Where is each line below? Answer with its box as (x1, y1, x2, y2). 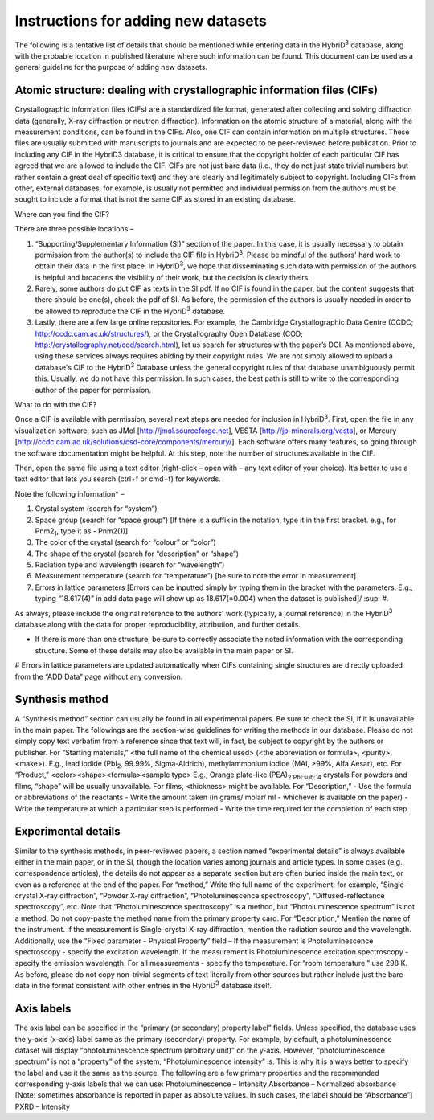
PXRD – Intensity (14, 1102, 70, 1111)
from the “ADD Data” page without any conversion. (14, 672, 183, 681)
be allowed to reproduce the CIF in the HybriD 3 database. (35, 305, 226, 316)
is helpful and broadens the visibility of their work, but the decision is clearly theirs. (35, 272, 311, 282)
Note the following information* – (14, 488, 125, 498)
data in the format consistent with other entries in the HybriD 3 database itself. (14, 979, 272, 991)
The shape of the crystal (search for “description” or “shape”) (35, 549, 240, 558)
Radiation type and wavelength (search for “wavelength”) (35, 560, 225, 570)
